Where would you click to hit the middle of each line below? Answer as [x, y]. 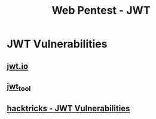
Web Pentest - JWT [101, 10]
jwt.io [18, 66]
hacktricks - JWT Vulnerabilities [68, 108]
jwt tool [19, 87]
